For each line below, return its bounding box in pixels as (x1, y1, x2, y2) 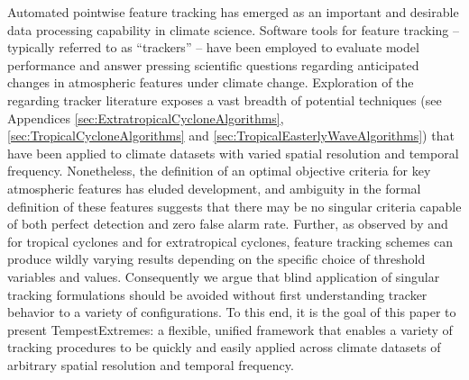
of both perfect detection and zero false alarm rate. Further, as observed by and (7, 214, 448, 233)
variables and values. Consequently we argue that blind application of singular (7, 267, 440, 285)
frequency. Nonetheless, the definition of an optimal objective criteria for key (7, 161, 431, 180)
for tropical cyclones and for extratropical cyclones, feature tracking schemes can (7, 231, 454, 250)
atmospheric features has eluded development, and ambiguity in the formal (7, 178, 421, 197)
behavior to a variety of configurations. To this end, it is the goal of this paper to (7, 303, 456, 321)
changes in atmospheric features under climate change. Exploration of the (7, 73, 414, 92)
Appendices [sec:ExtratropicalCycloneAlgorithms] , (7, 108, 284, 127)
